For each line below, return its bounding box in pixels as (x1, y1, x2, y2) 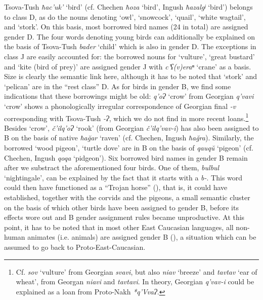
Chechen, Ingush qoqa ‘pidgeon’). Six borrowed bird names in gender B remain (4, 152, 248, 163)
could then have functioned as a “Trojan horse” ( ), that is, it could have (4, 182, 228, 193)
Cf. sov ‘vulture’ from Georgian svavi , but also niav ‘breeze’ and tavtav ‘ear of (16, 266, 257, 277)
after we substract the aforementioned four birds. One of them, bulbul (4, 162, 220, 173)
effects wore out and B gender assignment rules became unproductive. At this (4, 212, 245, 222)
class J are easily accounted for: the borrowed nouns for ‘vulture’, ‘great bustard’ (4, 51, 255, 61)
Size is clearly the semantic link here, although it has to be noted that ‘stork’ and (4, 71, 257, 82)
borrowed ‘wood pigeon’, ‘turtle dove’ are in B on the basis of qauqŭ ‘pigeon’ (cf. (4, 142, 253, 153)
